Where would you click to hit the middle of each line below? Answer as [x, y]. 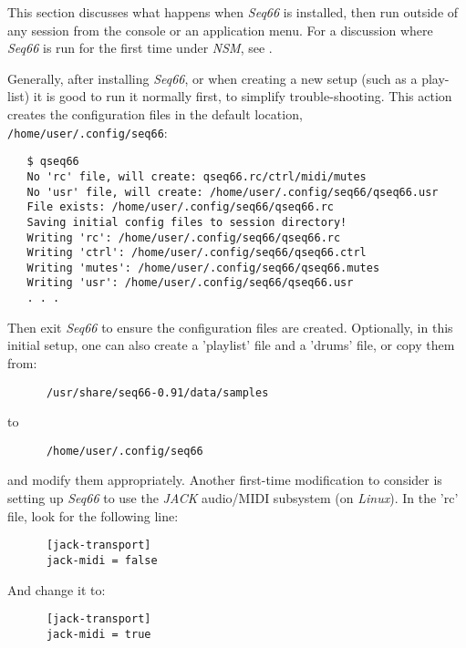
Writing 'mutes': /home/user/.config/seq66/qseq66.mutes [203, 267]
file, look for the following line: [93, 515]
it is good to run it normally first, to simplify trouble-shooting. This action [243, 96]
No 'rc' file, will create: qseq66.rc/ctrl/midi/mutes [197, 176]
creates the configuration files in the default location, [155, 113]
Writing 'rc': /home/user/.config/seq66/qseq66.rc [184, 237]
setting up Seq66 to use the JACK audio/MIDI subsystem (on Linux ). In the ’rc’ [233, 498]
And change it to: [57, 589]
